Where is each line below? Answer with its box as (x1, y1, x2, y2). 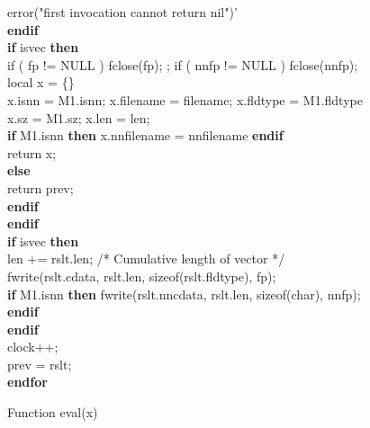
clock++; (7, 337, 59, 356)
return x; (7, 143, 57, 162)
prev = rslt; (7, 354, 72, 373)
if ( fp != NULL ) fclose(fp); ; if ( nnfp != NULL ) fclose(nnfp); (7, 55, 358, 74)
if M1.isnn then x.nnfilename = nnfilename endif (7, 126, 284, 145)
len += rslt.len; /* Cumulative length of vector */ (7, 249, 285, 268)
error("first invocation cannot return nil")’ (7, 3, 238, 21)
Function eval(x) (7, 403, 98, 422)
